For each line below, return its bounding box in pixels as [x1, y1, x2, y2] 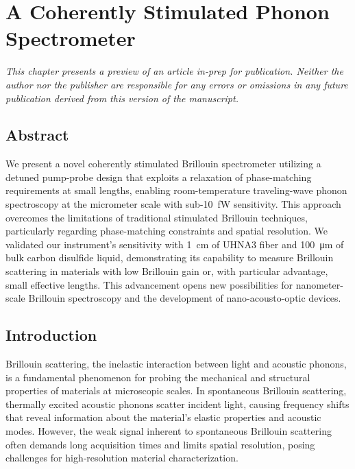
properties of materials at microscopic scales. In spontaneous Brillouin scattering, [5, 383, 347, 398]
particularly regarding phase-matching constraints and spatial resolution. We [5, 224, 328, 238]
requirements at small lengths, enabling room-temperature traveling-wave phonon [5, 183, 347, 197]
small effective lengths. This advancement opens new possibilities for [5, 277, 293, 291]
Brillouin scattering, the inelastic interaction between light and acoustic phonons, [5, 357, 347, 371]
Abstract [5, 124, 69, 145]
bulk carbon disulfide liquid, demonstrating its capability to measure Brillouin [5, 250, 334, 265]
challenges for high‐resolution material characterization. [5, 450, 238, 465]
